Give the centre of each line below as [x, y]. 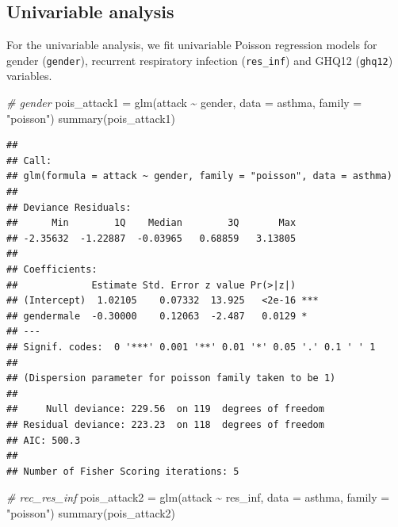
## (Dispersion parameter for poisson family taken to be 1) [171, 378]
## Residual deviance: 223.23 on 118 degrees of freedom [165, 424]
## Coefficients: [52, 269]
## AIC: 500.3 [44, 440]
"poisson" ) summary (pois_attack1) [91, 118]
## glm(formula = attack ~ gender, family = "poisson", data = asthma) [199, 176]
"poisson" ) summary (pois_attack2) [91, 512]
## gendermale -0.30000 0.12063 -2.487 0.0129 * [157, 316]
